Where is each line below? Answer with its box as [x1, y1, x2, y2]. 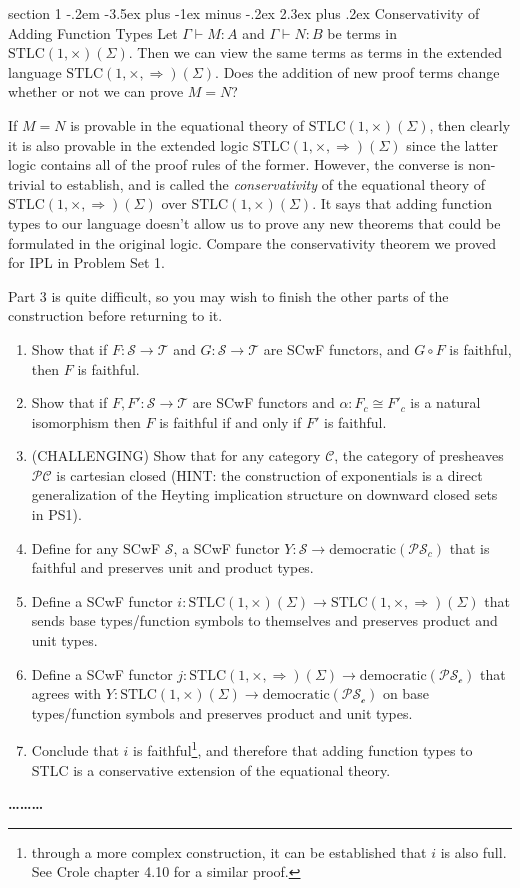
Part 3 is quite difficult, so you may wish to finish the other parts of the [8, 285, 449, 306]
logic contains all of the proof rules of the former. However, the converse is [8, 154, 464, 175]
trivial [8, 173, 46, 194]
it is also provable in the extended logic [8, 134, 249, 155]
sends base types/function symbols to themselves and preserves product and [31, 610, 498, 631]
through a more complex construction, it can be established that [31, 841, 427, 862]
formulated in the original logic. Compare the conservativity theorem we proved [8, 232, 496, 253]
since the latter [406, 134, 499, 155]
